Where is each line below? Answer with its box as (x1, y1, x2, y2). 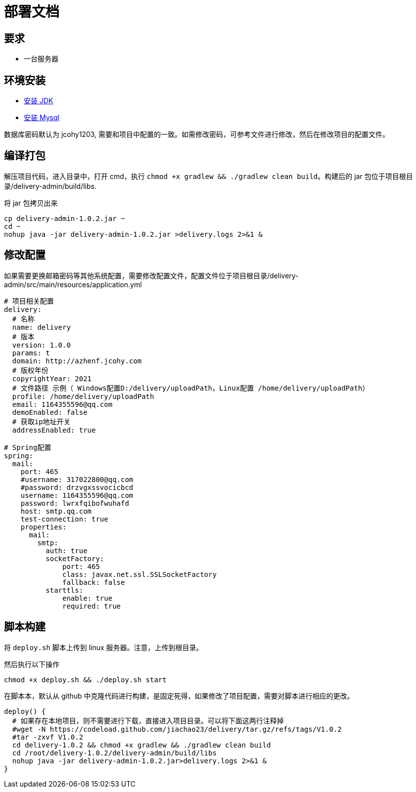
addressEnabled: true (12, 426, 96, 434)
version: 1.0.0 (12, 341, 71, 349)
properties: (20, 523, 67, 531)
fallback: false (62, 578, 125, 586)
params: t (12, 349, 50, 357)
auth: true (46, 546, 88, 555)
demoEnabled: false (12, 408, 88, 416)
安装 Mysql (24, 113, 59, 122)
